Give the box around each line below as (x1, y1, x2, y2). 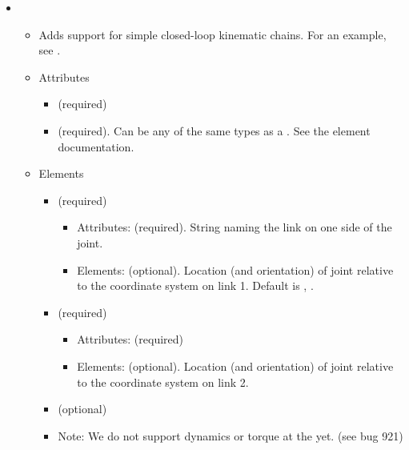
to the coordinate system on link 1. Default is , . (77, 277, 314, 294)
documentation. (58, 138, 134, 155)
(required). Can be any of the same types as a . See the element (58, 122, 371, 139)
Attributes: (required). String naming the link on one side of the (77, 219, 392, 235)
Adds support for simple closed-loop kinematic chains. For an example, (38, 26, 387, 42)
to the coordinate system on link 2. (77, 373, 249, 390)
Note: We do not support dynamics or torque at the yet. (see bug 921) (58, 427, 403, 444)
